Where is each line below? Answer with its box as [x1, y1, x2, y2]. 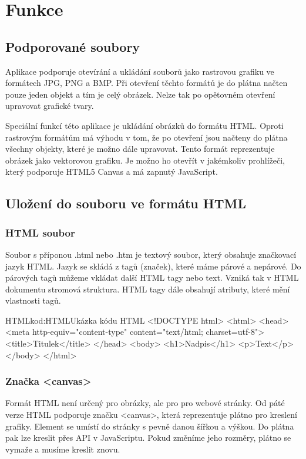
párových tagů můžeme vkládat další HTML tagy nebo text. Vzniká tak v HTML [5, 271, 299, 284]
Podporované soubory [5, 37, 140, 55]
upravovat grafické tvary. [5, 99, 94, 112]
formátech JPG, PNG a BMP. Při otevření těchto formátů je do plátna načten [5, 76, 288, 89]
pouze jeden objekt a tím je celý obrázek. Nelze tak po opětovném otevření [5, 88, 275, 100]
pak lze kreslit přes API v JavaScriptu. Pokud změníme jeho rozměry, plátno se [5, 431, 291, 444]
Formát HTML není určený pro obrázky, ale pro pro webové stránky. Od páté [5, 397, 285, 409]
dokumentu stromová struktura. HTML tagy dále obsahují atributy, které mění [5, 282, 290, 295]
